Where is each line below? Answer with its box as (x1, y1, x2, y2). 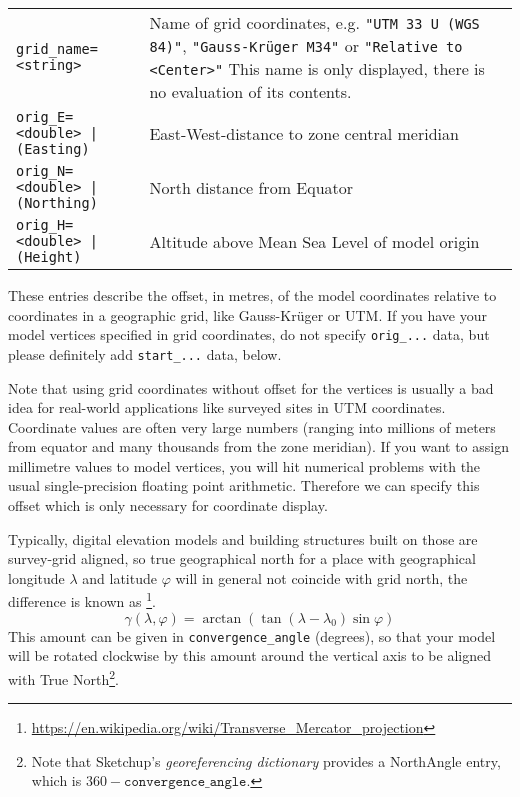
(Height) (16, 249, 82, 265)
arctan (202, 611, 242, 626)
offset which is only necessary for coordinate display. (8, 495, 328, 516)
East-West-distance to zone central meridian (149, 121, 459, 145)
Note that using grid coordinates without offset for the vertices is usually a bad (8, 377, 494, 398)
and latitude (82, 567, 157, 588)
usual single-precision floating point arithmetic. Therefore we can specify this (8, 475, 480, 496)
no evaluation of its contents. (149, 80, 352, 103)
